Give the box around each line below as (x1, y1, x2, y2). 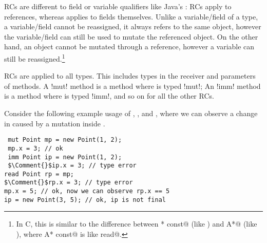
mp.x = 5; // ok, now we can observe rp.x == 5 (4, 188, 170, 195)
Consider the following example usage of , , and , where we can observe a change (4, 108, 258, 118)
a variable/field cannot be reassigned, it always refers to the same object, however (4, 21, 261, 32)
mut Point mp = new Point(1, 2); (8, 136, 122, 144)
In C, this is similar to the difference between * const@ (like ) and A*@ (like (16, 218, 257, 229)
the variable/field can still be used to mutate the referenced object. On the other (4, 31, 258, 42)
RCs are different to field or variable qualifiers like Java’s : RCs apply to (4, 1, 232, 11)
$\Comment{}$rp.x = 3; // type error (4, 179, 133, 186)
